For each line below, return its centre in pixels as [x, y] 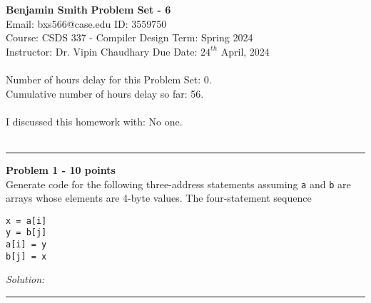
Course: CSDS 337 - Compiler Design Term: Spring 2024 [129, 37]
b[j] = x [26, 256]
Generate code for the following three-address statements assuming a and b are [178, 184]
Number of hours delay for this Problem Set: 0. [109, 79]
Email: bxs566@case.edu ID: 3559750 [86, 23]
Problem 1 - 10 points [61, 169]
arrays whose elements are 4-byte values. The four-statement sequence [159, 198]
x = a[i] [26, 221]
